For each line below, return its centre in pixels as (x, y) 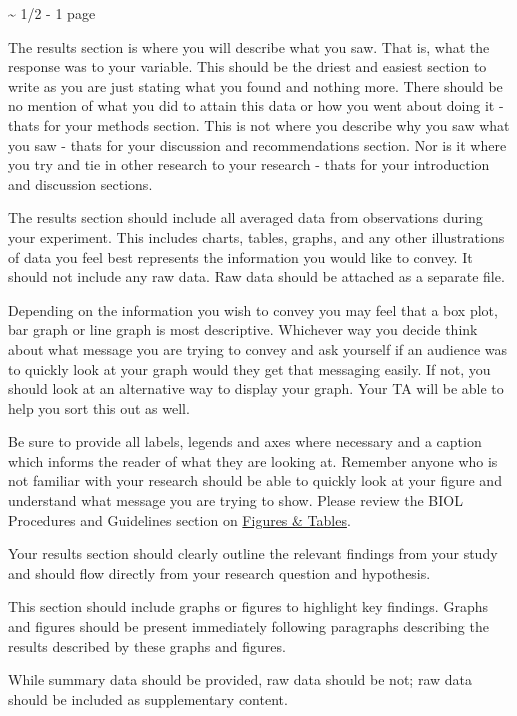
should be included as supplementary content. (148, 698)
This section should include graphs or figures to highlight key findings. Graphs (248, 606)
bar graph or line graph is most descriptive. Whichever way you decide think (243, 329)
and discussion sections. (80, 183)
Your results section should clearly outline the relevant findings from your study (253, 553)
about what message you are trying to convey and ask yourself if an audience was (258, 348)
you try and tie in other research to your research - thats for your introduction (249, 164)
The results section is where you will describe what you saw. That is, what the (249, 46)
